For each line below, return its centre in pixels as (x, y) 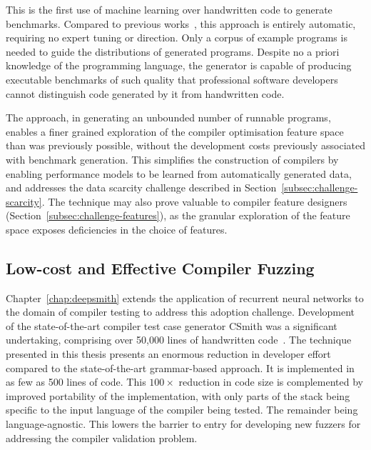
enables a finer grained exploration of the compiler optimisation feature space (175, 131)
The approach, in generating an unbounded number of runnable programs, (168, 117)
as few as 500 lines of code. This (76, 382)
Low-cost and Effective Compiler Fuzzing (160, 267)
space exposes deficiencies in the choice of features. (117, 229)
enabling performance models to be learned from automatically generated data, (179, 173)
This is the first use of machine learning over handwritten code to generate (169, 9)
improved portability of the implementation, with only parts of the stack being (178, 395)
